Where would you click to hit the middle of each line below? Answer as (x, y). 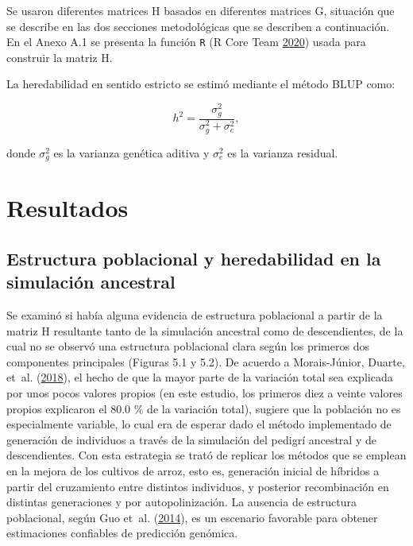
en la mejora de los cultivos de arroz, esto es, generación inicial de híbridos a (193, 471)
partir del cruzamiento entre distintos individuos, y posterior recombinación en (198, 486)
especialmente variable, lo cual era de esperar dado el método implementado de (199, 424)
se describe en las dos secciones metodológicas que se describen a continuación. (198, 26)
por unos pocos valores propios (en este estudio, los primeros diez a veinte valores (205, 393)
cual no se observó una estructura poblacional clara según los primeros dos (188, 346)
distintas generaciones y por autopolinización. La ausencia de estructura (181, 502)
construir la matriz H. (60, 57)
